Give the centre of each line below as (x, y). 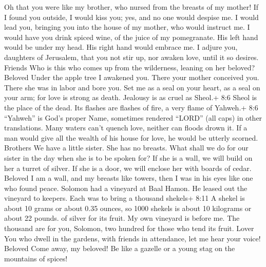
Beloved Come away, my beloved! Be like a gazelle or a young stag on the (120, 248)
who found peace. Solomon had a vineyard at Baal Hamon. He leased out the (126, 188)
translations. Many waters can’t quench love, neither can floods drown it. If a (126, 128)
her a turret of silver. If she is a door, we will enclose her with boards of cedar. (128, 168)
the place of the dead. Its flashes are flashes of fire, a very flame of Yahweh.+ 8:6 (131, 107)
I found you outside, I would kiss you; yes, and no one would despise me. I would (131, 17)
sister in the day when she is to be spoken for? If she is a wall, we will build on (128, 157)
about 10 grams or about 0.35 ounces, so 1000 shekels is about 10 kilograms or (128, 208)
